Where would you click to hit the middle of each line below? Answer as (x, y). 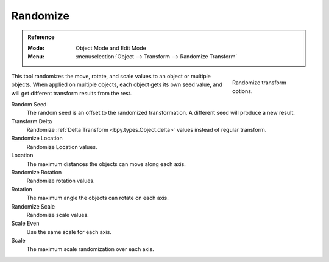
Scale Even (25, 223)
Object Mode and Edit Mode (111, 48)
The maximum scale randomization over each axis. (90, 249)
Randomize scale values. (58, 215)
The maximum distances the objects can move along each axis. (106, 164)
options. (242, 91)
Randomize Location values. (62, 147)
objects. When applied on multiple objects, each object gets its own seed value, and (117, 84)
